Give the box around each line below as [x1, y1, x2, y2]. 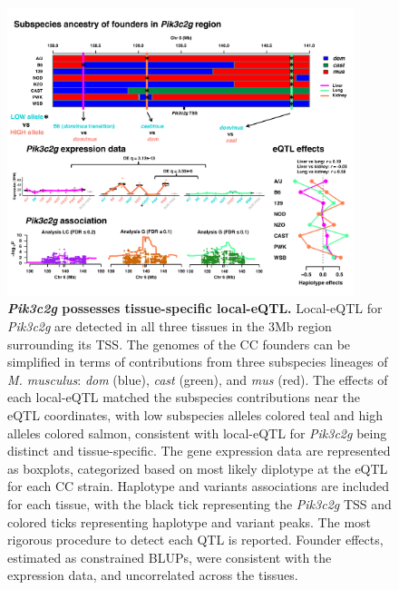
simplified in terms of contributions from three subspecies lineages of [7, 352, 388, 371]
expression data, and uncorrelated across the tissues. [7, 565, 298, 585]
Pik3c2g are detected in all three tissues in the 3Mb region [7, 317, 332, 336]
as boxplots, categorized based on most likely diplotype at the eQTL [7, 458, 388, 477]
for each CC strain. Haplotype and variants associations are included [7, 477, 389, 496]
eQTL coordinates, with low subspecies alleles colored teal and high [7, 406, 384, 425]
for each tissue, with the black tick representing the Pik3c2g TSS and [7, 494, 392, 513]
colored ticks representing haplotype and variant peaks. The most [7, 512, 372, 531]
